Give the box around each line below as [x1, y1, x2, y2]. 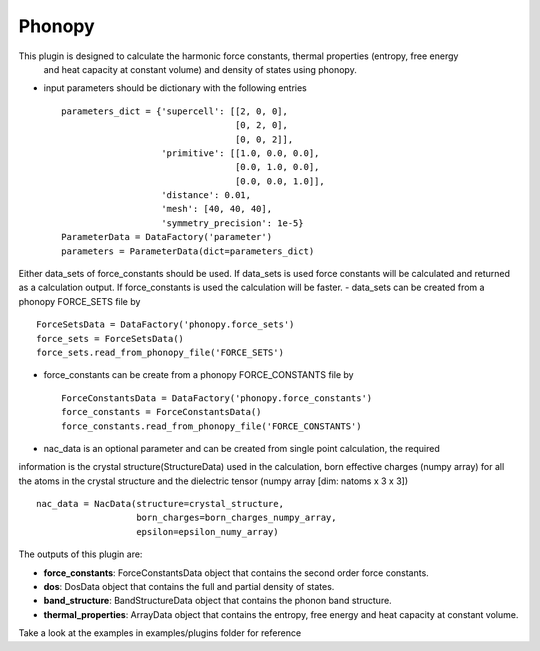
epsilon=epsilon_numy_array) [136, 526, 279, 537]
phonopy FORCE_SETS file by [18, 295, 141, 307]
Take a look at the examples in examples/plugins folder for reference [18, 627, 302, 639]
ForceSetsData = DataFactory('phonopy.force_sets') [36, 319, 295, 330]
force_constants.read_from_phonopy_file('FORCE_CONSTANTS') [61, 420, 362, 432]
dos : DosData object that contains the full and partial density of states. [43, 581, 335, 593]
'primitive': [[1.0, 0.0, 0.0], [161, 147, 320, 159]
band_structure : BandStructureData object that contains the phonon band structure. [43, 595, 392, 607]
